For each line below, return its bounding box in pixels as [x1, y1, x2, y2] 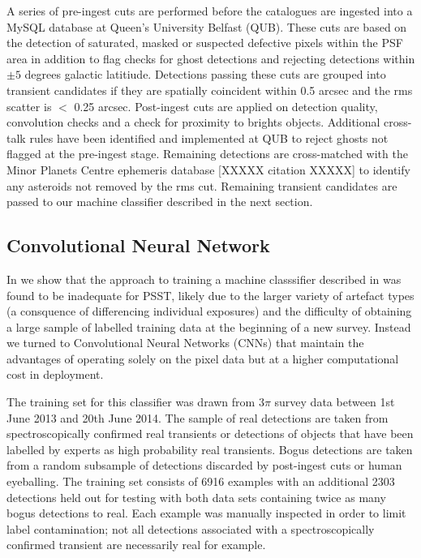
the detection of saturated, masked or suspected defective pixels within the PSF [6, 34, 403, 51]
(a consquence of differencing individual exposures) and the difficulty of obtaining [6, 303, 412, 320]
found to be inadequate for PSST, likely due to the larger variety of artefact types [6, 286, 415, 303]
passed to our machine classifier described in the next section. [6, 193, 313, 210]
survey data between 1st [274, 393, 395, 410]
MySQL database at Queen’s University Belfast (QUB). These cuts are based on [6, 18, 407, 35]
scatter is [6, 97, 52, 114]
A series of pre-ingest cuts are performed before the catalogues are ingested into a [6, 2, 413, 19]
